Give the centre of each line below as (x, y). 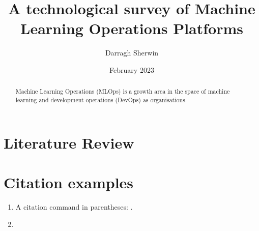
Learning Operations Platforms (132, 28)
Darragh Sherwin (132, 53)
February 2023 (132, 69)
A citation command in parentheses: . (74, 206)
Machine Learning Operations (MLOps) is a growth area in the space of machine (123, 91)
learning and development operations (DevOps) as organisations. (101, 99)
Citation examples (69, 182)
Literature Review (69, 142)
